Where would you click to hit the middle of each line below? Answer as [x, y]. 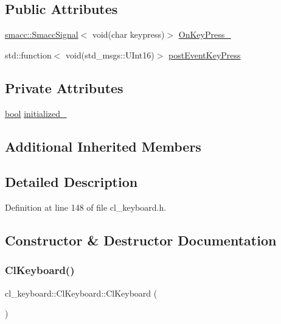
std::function [28, 55]
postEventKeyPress [205, 55]
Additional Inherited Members [103, 146]
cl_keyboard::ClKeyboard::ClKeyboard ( [81, 293]
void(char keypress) [128, 34]
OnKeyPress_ [205, 34]
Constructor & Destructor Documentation [141, 240]
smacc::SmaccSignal [42, 34]
